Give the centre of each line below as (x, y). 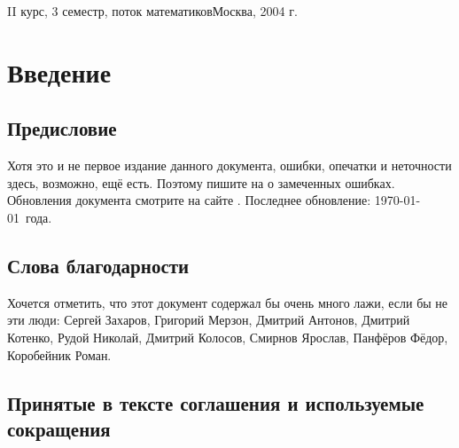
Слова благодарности (98, 265)
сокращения (59, 428)
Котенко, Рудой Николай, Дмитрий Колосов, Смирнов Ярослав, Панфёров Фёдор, (228, 337)
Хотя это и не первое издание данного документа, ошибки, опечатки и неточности (229, 165)
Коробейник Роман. (59, 354)
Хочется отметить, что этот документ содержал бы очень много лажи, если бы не (228, 302)
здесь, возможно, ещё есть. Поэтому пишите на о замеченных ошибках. (201, 182)
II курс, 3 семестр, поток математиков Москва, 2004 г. (152, 11)
